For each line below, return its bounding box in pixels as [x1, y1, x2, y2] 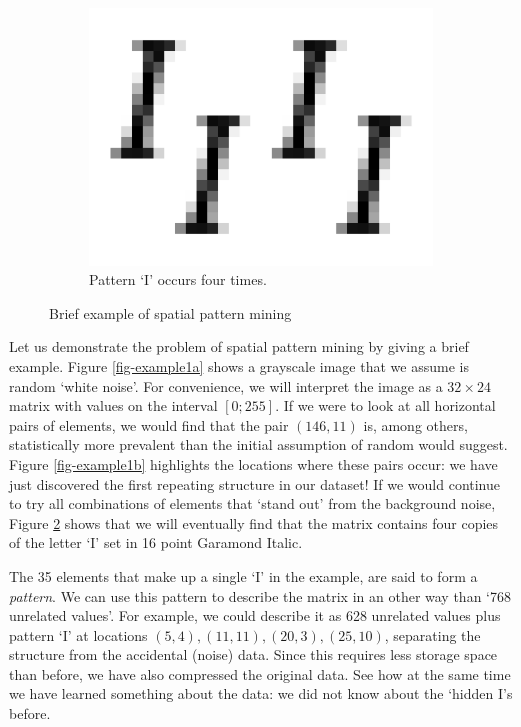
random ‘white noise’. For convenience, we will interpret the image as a [9, 375, 443, 396]
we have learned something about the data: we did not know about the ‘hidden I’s [9, 683, 513, 704]
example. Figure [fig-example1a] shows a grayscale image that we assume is [9, 355, 469, 376]
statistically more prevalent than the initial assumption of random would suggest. [9, 434, 508, 455]
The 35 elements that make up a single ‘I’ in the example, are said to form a [9, 565, 478, 586]
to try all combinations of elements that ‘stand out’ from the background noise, [9, 493, 496, 514]
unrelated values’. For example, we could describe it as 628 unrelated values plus [9, 605, 501, 626]
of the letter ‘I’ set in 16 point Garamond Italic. [9, 532, 303, 553]
